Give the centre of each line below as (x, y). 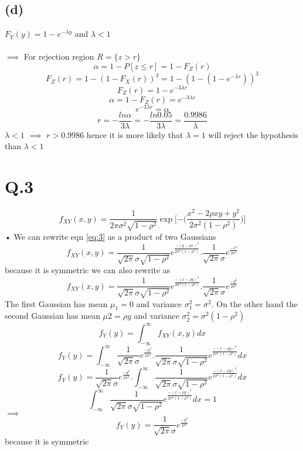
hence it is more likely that (135, 134)
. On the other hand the (254, 303)
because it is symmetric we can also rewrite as (88, 270)
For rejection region (59, 56)
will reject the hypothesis (253, 134)
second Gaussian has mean (52, 316)
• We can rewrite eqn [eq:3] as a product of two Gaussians (110, 236)
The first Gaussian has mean (56, 303)
